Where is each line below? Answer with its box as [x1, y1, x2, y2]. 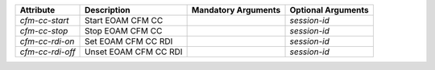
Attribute [19, 5, 56, 15]
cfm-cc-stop [19, 25, 68, 36]
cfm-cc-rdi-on [19, 36, 75, 47]
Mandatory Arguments [191, 5, 281, 15]
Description [85, 5, 130, 15]
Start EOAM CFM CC [85, 15, 164, 25]
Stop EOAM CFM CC [85, 25, 163, 36]
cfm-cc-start [19, 15, 69, 25]
